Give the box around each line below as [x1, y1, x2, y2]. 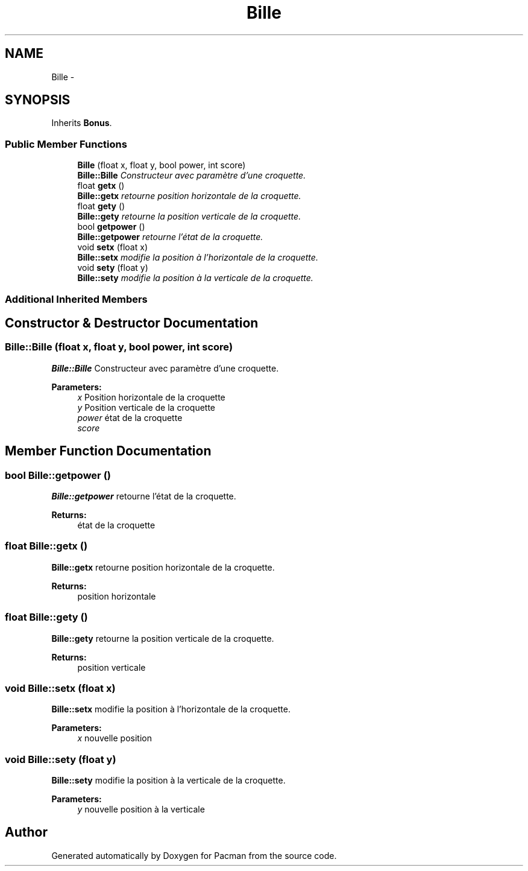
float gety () [77, 201, 125, 212]
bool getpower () [77, 221, 145, 232]
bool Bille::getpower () [5, 469, 111, 481]
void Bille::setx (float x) [5, 682, 116, 694]
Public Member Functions [5, 138, 127, 150]
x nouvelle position [77, 733, 152, 744]
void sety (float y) [77, 262, 148, 273]
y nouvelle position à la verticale [77, 804, 205, 814]
